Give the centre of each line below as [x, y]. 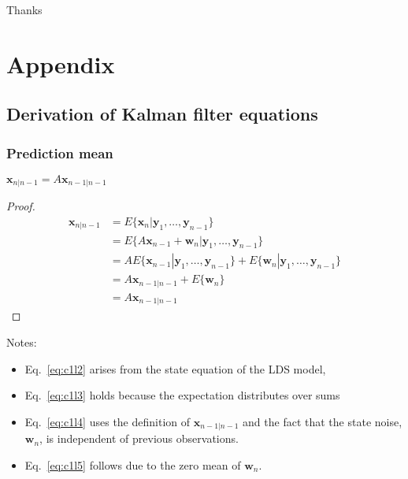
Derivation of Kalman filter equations [162, 114]
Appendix [61, 63]
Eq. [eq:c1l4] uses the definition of [108, 421]
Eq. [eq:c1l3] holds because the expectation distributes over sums [182, 395]
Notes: [22, 342]
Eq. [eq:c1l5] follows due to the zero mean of [133, 464]
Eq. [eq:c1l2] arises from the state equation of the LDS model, [175, 368]
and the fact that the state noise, [323, 421]
